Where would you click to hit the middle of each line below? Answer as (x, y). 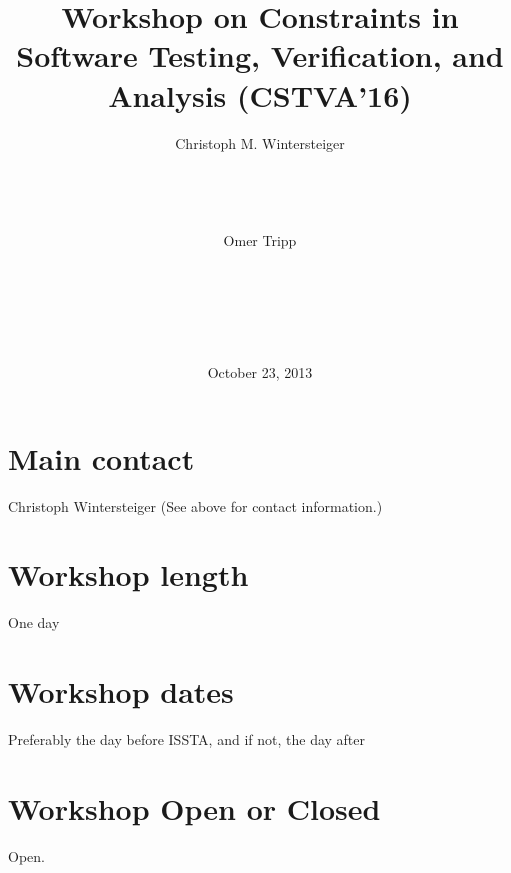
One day (34, 622)
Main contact (101, 457)
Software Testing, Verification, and (260, 55)
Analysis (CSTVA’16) (260, 94)
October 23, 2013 (260, 372)
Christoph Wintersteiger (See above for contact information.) (195, 505)
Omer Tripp (260, 240)
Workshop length (128, 574)
